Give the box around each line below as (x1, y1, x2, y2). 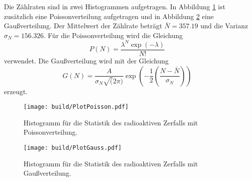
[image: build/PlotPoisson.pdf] (23, 103, 129, 111)
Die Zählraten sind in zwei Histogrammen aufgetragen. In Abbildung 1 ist (4, 1, 226, 11)
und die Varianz (200, 20, 248, 31)
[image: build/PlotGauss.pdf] (23, 144, 122, 151)
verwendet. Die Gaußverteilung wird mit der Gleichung (4, 55, 169, 65)
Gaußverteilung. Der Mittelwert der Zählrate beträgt (4, 20, 162, 31)
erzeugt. (4, 86, 28, 96)
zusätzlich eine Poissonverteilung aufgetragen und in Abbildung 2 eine (4, 11, 214, 21)
